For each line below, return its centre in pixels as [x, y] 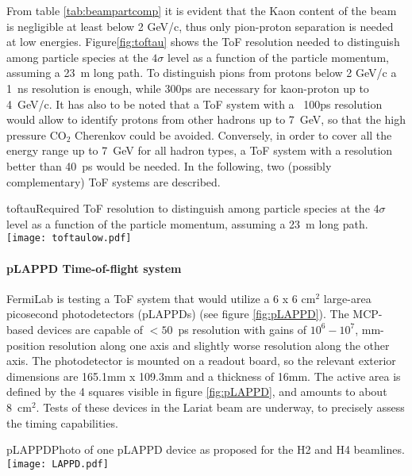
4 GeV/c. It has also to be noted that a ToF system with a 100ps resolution [194, 104]
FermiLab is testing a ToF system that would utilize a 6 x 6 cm [161, 298]
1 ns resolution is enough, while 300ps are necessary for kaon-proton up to [188, 88]
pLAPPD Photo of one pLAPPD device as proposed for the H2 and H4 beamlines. [206, 449]
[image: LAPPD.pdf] [58, 464]
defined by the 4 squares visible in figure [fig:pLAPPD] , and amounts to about [197, 392]
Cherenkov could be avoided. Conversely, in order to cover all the [233, 134]
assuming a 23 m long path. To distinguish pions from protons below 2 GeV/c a [202, 73]
